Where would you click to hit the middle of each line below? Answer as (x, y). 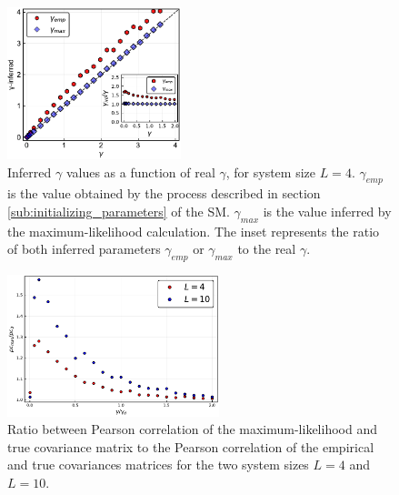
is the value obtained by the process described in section (164, 193)
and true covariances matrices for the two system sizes (158, 465)
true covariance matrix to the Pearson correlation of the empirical (191, 446)
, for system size (271, 172)
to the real (267, 249)
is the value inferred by (327, 211)
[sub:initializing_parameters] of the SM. (119, 211)
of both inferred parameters (84, 249)
